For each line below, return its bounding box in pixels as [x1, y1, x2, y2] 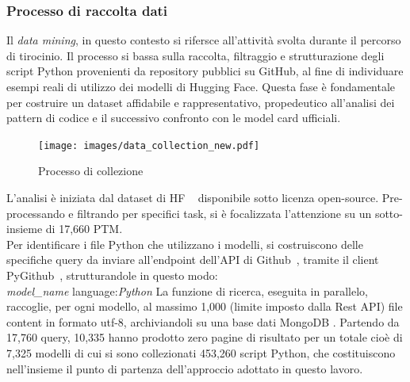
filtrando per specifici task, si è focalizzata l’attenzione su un [77, 204, 372, 221]
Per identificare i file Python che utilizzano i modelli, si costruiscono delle [6, 235, 363, 252]
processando [6, 204, 65, 221]
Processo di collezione [38, 162, 144, 179]
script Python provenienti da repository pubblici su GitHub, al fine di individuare [6, 63, 404, 79]
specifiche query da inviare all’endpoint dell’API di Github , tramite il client [6, 251, 379, 268]
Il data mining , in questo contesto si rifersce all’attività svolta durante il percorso [6, 32, 401, 48]
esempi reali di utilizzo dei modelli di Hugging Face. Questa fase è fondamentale [6, 78, 396, 94]
